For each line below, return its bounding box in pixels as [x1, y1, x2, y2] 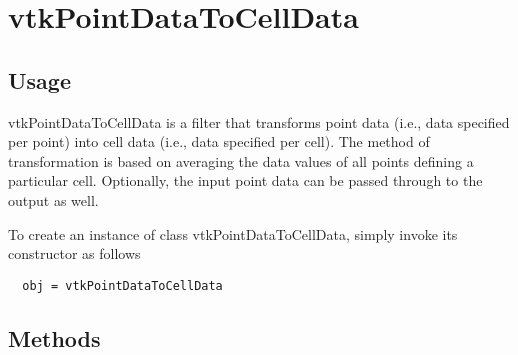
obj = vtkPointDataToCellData [22, 278, 223, 293]
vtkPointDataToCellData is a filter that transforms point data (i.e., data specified [8, 111, 510, 132]
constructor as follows [8, 243, 141, 264]
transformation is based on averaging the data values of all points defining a [8, 150, 474, 171]
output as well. [8, 189, 99, 210]
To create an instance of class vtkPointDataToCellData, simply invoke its [8, 223, 458, 244]
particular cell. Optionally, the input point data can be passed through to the [8, 170, 483, 191]
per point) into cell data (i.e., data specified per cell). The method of [8, 131, 430, 152]
